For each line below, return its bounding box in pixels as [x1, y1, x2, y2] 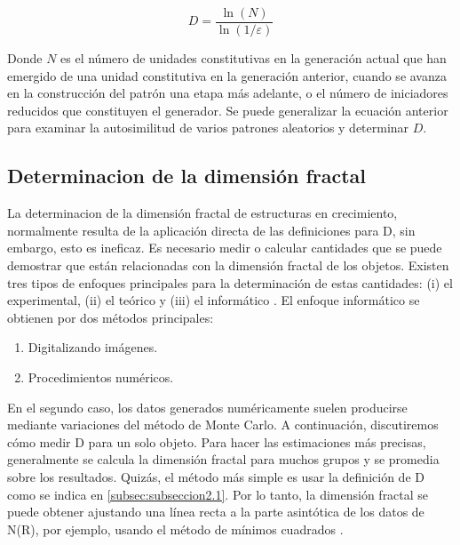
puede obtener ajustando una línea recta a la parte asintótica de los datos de [7, 502, 424, 521]
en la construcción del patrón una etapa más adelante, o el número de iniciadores [7, 84, 448, 102]
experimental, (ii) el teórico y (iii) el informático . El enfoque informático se [7, 291, 420, 309]
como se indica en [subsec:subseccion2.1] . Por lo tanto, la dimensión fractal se [7, 485, 429, 503]
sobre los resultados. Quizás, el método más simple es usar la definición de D [7, 467, 424, 485]
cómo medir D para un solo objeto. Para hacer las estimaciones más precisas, [7, 432, 426, 451]
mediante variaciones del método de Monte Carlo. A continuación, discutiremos [7, 415, 439, 434]
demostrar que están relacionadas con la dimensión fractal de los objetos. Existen [7, 256, 449, 275]
